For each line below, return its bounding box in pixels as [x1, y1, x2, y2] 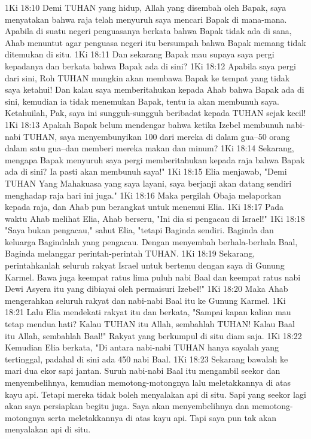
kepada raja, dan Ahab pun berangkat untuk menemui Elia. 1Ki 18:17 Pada [5, 200, 284, 213]
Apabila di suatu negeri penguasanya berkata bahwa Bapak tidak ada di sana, [5, 25, 292, 37]
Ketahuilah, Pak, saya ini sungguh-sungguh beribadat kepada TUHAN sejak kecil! [5, 106, 306, 119]
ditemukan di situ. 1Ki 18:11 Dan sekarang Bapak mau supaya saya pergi [5, 48, 275, 60]
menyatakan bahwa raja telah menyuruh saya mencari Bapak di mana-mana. [5, 13, 287, 25]
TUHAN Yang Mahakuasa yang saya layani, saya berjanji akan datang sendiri [5, 176, 292, 189]
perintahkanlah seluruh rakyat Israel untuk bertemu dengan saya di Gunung [5, 259, 285, 272]
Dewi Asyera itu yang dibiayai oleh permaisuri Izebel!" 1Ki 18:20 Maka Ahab [5, 282, 288, 295]
